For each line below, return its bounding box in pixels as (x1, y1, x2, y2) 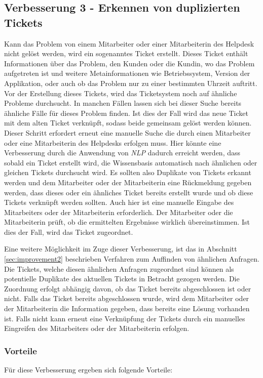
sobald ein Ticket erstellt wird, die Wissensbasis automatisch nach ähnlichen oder (4, 157, 257, 167)
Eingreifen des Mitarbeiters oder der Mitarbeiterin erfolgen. (4, 323, 190, 333)
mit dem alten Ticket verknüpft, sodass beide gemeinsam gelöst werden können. (4, 117, 252, 128)
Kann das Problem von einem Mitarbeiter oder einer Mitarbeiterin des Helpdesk (4, 38, 254, 49)
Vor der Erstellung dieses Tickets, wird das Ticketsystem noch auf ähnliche (4, 88, 237, 98)
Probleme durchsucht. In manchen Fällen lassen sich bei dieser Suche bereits (4, 98, 242, 108)
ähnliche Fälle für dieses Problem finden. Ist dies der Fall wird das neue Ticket (4, 107, 248, 118)
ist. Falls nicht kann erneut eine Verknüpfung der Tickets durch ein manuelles (4, 313, 245, 323)
